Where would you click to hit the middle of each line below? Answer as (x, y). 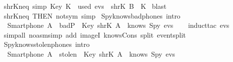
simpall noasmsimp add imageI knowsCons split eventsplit (95, 34)
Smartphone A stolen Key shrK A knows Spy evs (91, 53)
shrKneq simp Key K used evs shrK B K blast (85, 6)
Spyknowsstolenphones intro (47, 44)
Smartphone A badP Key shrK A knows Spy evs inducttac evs (118, 25)
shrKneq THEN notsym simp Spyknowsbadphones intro (92, 15)
